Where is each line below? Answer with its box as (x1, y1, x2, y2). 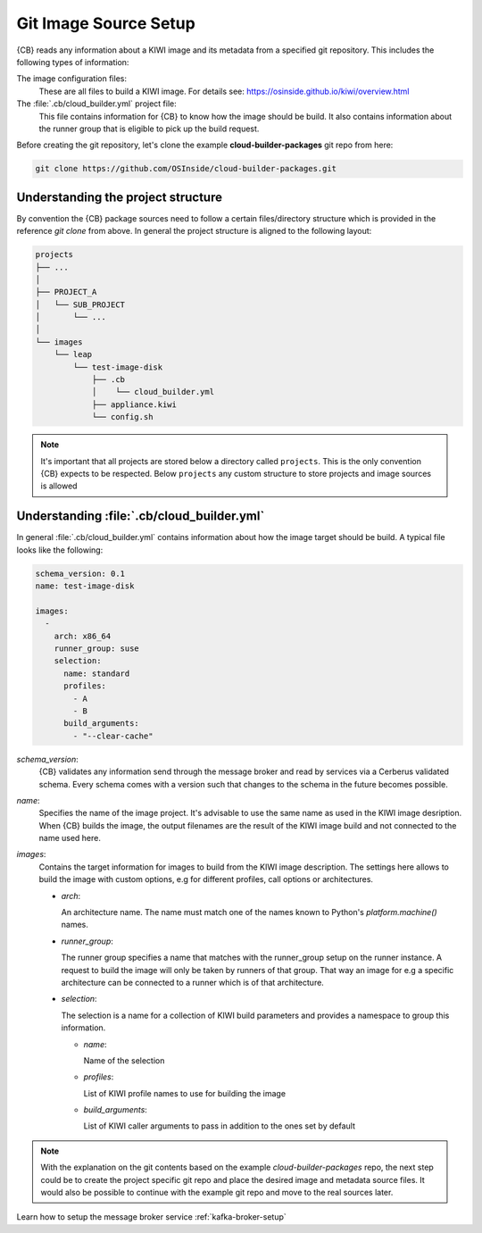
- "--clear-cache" (72, 730, 154, 741)
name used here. (38, 833, 102, 844)
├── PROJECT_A (35, 287, 97, 297)
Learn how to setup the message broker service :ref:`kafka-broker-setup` (16, 1212, 287, 1222)
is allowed (40, 480, 78, 491)
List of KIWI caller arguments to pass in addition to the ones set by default (83, 1121, 356, 1131)
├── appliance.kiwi (91, 399, 178, 410)
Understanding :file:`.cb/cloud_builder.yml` (16, 509, 265, 524)
